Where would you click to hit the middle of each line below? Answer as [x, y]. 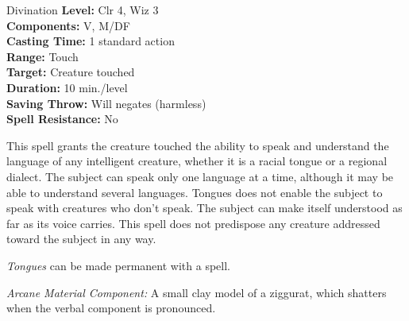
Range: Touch [42, 56]
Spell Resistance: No [62, 119]
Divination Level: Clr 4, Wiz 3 [83, 10]
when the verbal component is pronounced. [111, 308]
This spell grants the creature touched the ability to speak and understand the [198, 145]
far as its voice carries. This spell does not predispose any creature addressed [193, 223]
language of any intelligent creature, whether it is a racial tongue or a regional [197, 161]
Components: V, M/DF [68, 25]
